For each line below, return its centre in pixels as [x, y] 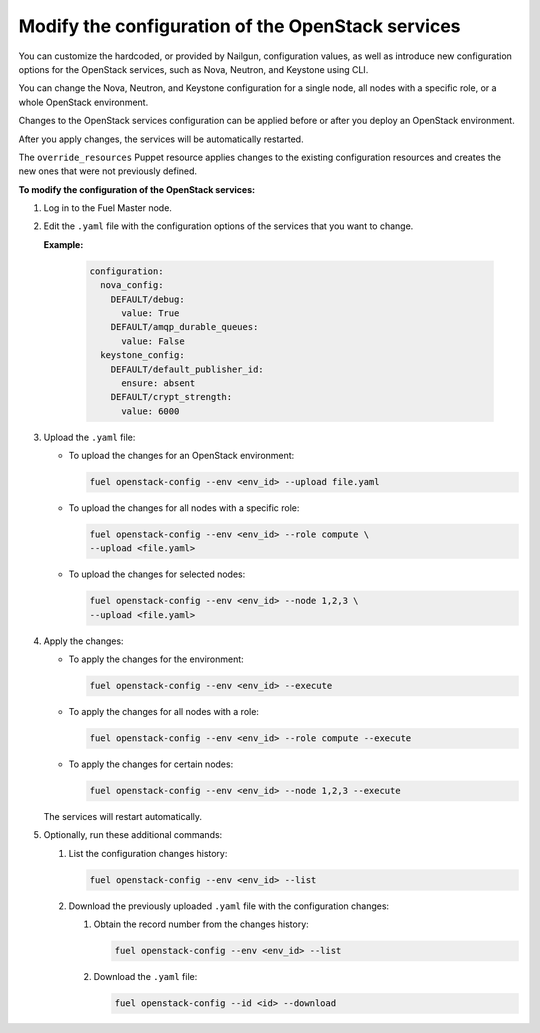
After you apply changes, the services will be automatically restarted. [161, 139]
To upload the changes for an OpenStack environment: [181, 456]
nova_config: [132, 285]
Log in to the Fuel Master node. [107, 208]
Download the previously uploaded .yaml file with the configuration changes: [229, 906]
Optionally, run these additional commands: [133, 835]
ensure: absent [158, 383]
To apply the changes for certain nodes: [151, 764]
